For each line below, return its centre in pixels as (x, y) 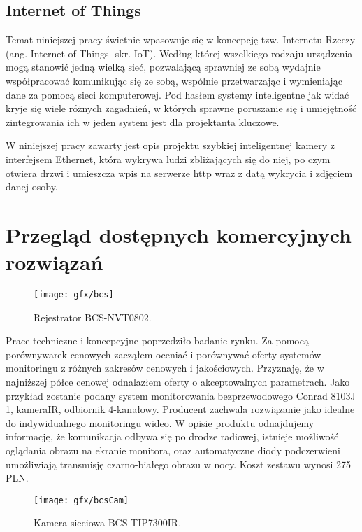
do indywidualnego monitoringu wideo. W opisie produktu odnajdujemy (160, 422)
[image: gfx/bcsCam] (81, 500)
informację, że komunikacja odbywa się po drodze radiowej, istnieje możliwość (172, 436)
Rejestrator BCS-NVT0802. (93, 317)
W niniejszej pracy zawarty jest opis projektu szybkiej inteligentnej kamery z (171, 145)
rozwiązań (55, 262)
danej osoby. (32, 187)
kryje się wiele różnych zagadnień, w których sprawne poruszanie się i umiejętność (181, 108)
